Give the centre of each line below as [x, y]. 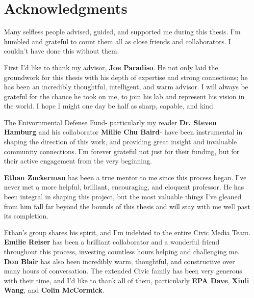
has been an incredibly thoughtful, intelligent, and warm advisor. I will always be [126, 87]
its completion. [26, 216]
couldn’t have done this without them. [62, 51]
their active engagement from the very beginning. [78, 161]
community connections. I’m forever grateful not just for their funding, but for [122, 151]
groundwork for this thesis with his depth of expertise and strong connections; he [126, 77]
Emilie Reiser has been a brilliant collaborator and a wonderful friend [112, 242]
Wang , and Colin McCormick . [54, 290]
